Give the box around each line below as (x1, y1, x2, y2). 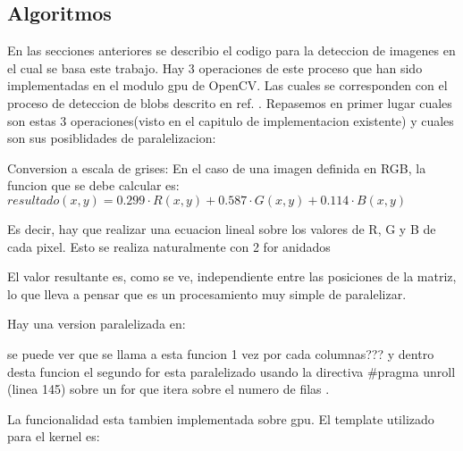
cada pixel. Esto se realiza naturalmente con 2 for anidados (7, 237, 331, 255)
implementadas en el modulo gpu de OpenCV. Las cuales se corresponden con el (7, 76, 448, 95)
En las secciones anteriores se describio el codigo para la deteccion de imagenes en (7, 41, 456, 60)
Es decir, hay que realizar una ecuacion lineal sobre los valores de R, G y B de (7, 219, 436, 238)
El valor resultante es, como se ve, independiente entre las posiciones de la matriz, (7, 267, 457, 286)
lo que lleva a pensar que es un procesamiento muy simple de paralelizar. (7, 284, 407, 303)
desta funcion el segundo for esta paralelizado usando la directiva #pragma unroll (7, 362, 456, 380)
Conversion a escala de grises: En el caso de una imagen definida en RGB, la (7, 158, 426, 177)
